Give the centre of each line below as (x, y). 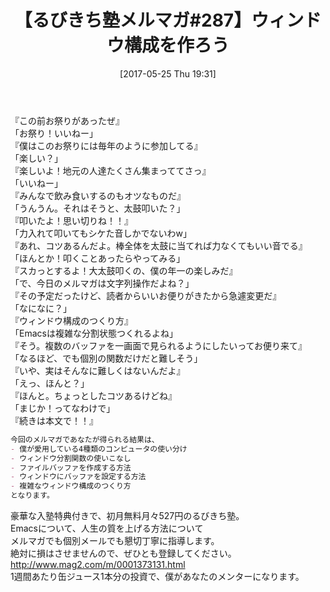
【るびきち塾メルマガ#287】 (133, 20)
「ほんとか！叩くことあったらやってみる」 (98, 258)
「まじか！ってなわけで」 (63, 408)
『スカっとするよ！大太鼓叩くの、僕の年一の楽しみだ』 (124, 270)
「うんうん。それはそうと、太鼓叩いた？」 (98, 208)
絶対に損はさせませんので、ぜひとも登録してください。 (123, 553)
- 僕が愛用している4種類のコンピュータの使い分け (99, 449)
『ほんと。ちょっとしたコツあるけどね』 (93, 395)
